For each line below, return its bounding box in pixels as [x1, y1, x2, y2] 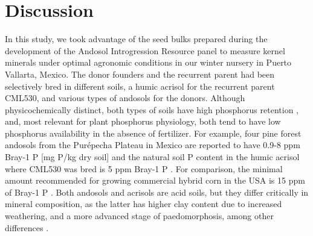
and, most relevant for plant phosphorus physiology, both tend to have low [5, 115, 281, 128]
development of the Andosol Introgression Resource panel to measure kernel [5, 44, 285, 57]
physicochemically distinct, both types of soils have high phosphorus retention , [5, 103, 298, 116]
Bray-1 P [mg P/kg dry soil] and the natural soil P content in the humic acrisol [5, 151, 300, 163]
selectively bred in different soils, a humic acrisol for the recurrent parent [5, 79, 275, 92]
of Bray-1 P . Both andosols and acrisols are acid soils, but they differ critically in [5, 185, 309, 198]
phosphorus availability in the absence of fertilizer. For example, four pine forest [5, 126, 302, 139]
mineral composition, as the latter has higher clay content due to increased [5, 197, 282, 210]
